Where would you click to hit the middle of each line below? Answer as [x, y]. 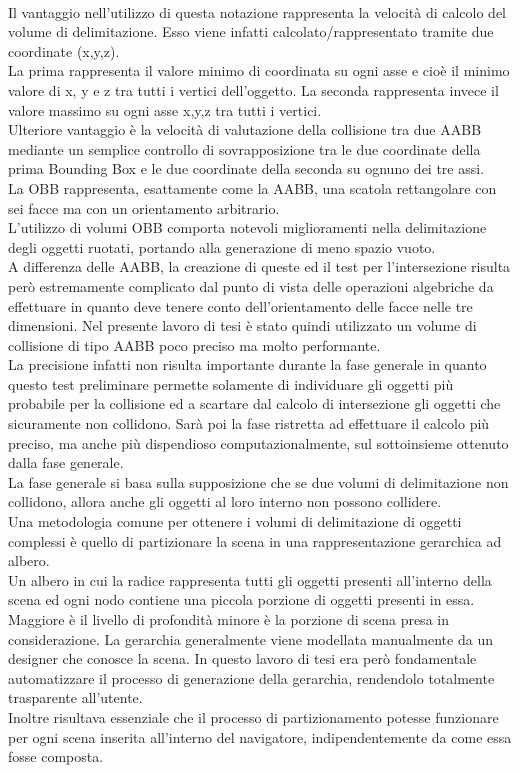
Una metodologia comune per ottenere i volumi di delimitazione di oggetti [235, 521]
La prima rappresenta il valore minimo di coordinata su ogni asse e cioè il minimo [259, 70]
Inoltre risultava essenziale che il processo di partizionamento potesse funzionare [253, 716]
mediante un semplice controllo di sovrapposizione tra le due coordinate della [244, 148]
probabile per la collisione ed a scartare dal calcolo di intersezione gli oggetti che [254, 403]
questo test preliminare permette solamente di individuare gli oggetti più [231, 383]
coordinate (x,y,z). [64, 50]
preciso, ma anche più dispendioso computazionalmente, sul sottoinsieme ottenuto [258, 442]
